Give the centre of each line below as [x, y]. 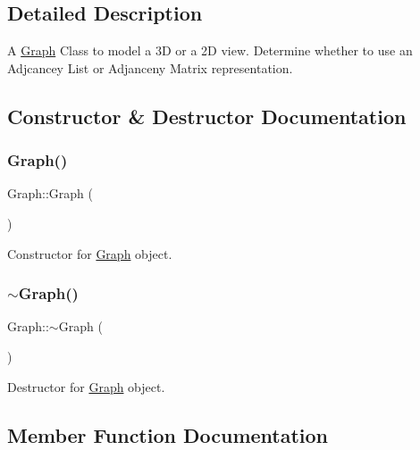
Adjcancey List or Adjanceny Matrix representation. [150, 67]
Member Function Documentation [168, 434]
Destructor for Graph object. [86, 386]
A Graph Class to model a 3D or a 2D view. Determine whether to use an [210, 50]
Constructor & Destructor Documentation [207, 116]
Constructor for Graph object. [90, 253]
